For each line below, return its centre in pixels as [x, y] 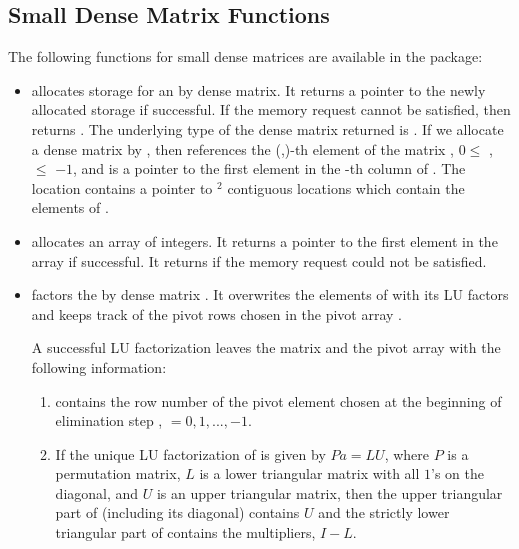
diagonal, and [97, 492]
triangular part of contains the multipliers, [185, 532]
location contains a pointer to [122, 187]
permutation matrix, [118, 473]
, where [407, 453]
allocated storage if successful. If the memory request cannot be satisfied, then [271, 109]
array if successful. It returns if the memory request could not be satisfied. [259, 260]
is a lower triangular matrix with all [309, 473]
